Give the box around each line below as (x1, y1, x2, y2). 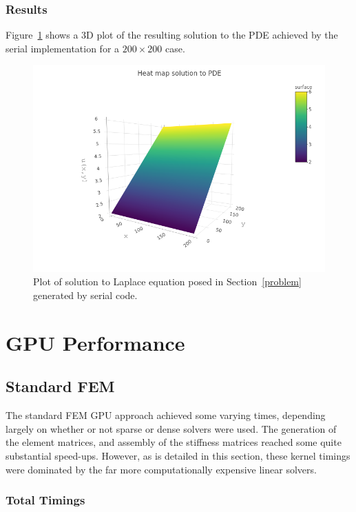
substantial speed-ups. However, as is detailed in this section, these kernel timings (6, 448, 350, 462)
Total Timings (6, 491, 85, 509)
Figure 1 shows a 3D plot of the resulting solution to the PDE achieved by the (6, 28, 338, 42)
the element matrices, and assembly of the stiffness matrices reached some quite (6, 435, 342, 449)
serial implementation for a (6, 41, 120, 55)
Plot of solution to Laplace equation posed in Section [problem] (33, 274, 302, 289)
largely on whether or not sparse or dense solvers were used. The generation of (6, 421, 337, 436)
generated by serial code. (33, 287, 138, 302)
